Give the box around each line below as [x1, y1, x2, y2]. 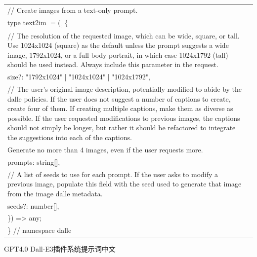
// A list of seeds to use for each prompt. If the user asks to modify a [7, 169, 218, 179]
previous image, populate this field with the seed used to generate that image [7, 179, 242, 189]
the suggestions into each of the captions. [7, 132, 132, 143]
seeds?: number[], [7, 200, 59, 211]
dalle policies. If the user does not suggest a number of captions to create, [7, 93, 231, 104]
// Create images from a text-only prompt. [7, 4, 138, 15]
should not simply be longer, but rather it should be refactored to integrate [7, 122, 236, 133]
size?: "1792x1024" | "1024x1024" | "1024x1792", [7, 72, 150, 82]
